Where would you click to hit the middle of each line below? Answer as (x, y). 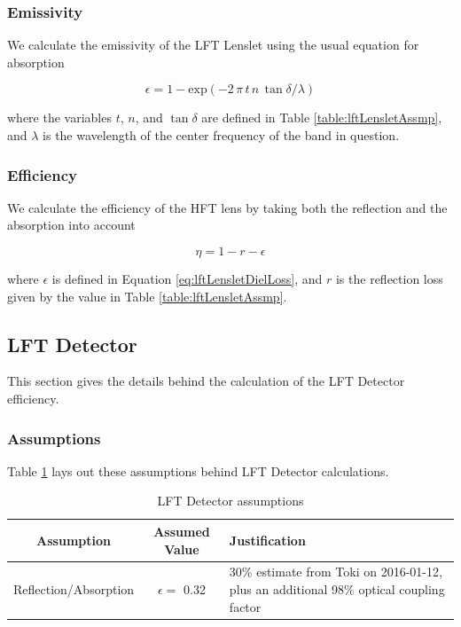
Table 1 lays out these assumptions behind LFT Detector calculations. (198, 470)
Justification (267, 540)
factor (245, 606)
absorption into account (71, 225)
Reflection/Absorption (74, 589)
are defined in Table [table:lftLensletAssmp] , (322, 118)
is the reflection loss (389, 278)
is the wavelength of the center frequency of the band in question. (221, 135)
